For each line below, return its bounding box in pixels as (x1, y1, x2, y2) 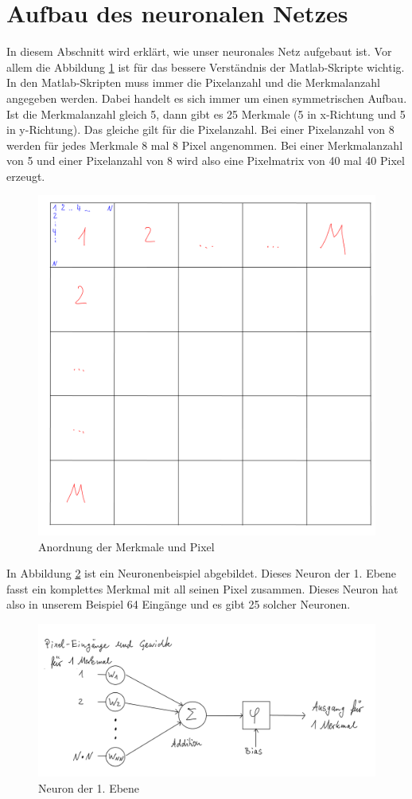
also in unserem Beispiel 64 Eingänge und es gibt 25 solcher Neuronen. (6, 596, 351, 613)
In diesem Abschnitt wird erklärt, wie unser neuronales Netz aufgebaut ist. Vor (6, 43, 392, 60)
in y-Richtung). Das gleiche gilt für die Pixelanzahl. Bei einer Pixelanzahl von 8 (6, 121, 395, 138)
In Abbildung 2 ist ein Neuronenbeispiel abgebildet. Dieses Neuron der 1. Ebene (6, 565, 397, 582)
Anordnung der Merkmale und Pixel (38, 538, 215, 554)
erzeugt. (6, 167, 45, 184)
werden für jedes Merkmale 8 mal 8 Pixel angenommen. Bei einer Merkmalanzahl (6, 136, 403, 153)
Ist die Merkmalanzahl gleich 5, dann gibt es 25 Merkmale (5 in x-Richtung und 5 (6, 105, 406, 122)
